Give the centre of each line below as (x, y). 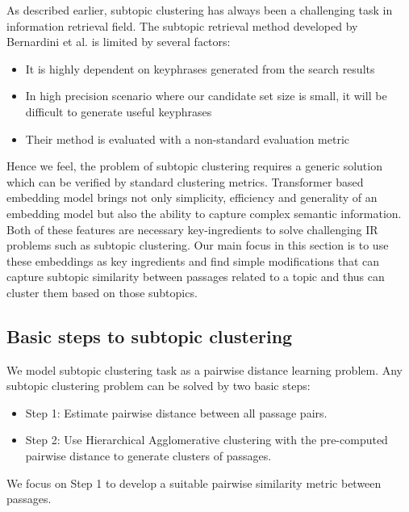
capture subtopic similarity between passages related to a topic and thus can (196, 277)
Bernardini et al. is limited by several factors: (119, 42)
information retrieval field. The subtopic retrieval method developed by (182, 25)
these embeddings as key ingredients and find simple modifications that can (193, 260)
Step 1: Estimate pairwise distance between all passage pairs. (176, 412)
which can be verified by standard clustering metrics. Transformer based (185, 181)
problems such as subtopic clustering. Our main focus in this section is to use (198, 245)
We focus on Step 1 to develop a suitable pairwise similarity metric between (194, 483)
